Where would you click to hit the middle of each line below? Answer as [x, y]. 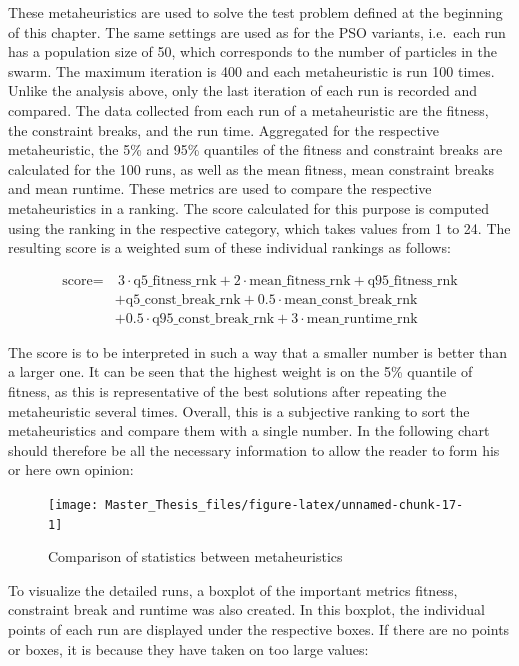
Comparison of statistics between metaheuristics [195, 556]
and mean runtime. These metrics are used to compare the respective [220, 188]
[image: [73, 504]
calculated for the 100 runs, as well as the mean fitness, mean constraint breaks [251, 168]
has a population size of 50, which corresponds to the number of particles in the [252, 51]
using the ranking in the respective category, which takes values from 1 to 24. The [259, 227]
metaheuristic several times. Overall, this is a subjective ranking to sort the [239, 410]
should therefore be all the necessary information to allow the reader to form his [254, 449]
